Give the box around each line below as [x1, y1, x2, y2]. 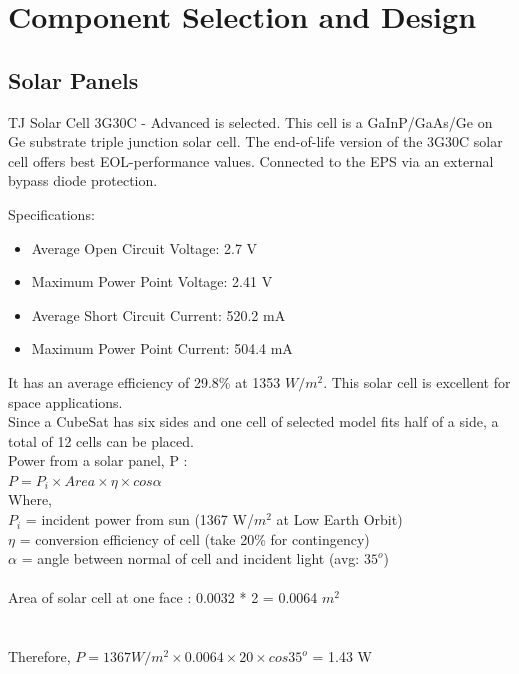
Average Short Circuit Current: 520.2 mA [31, 304, 286, 325]
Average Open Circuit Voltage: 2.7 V [31, 237, 258, 258]
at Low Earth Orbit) [276, 509, 403, 530]
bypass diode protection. [8, 170, 158, 191]
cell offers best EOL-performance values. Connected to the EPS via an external [8, 150, 494, 171]
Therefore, [8, 646, 71, 667]
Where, [8, 489, 52, 510]
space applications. [8, 391, 123, 412]
